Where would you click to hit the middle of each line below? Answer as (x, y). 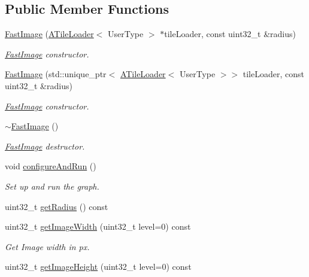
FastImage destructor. (45, 146)
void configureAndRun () (51, 166)
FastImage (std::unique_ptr (56, 74)
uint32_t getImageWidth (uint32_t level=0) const (98, 226)
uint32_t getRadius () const (57, 206)
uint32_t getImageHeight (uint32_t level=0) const (98, 267)
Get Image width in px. (47, 246)
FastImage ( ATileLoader (49, 34)
